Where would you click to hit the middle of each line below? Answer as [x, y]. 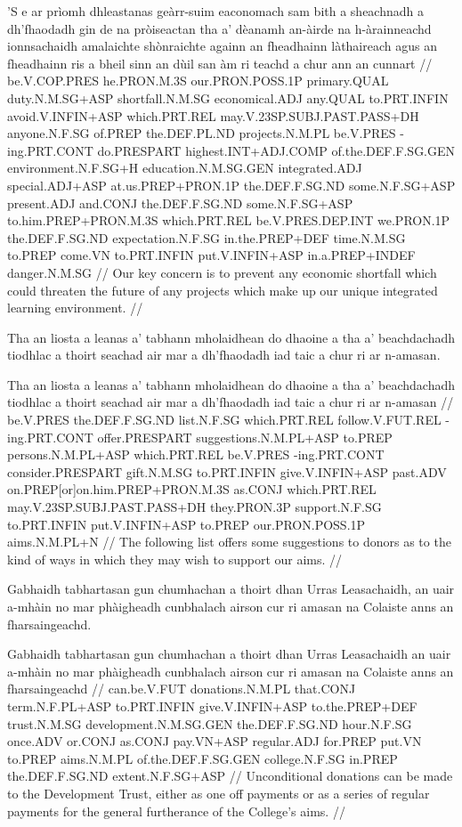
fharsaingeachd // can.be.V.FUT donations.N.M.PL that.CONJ [182, 689]
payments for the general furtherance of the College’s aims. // [176, 811]
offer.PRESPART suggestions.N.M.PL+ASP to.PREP [245, 437]
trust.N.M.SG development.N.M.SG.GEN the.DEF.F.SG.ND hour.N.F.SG [210, 723]
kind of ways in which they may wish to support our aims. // [175, 559]
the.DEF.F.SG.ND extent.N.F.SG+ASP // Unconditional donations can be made [230, 776]
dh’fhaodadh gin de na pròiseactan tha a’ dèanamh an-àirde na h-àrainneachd [219, 28]
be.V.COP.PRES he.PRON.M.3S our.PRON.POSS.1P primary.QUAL [198, 81]
